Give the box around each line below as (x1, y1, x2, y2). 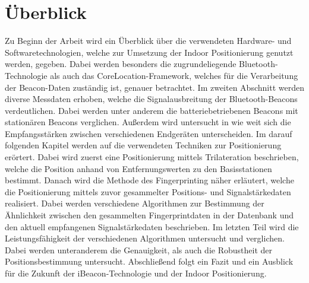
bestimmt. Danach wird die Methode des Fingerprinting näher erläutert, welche (5, 174, 294, 186)
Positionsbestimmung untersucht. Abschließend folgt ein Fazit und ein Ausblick (5, 255, 294, 268)
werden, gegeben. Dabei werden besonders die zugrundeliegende (5, 58, 237, 70)
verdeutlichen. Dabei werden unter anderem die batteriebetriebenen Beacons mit (5, 104, 298, 116)
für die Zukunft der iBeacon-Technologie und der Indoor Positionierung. (5, 267, 267, 279)
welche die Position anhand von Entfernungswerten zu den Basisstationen (5, 162, 272, 174)
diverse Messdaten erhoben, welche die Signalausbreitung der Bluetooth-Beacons (5, 93, 298, 105)
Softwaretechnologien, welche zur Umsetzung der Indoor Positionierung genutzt (5, 46, 294, 58)
